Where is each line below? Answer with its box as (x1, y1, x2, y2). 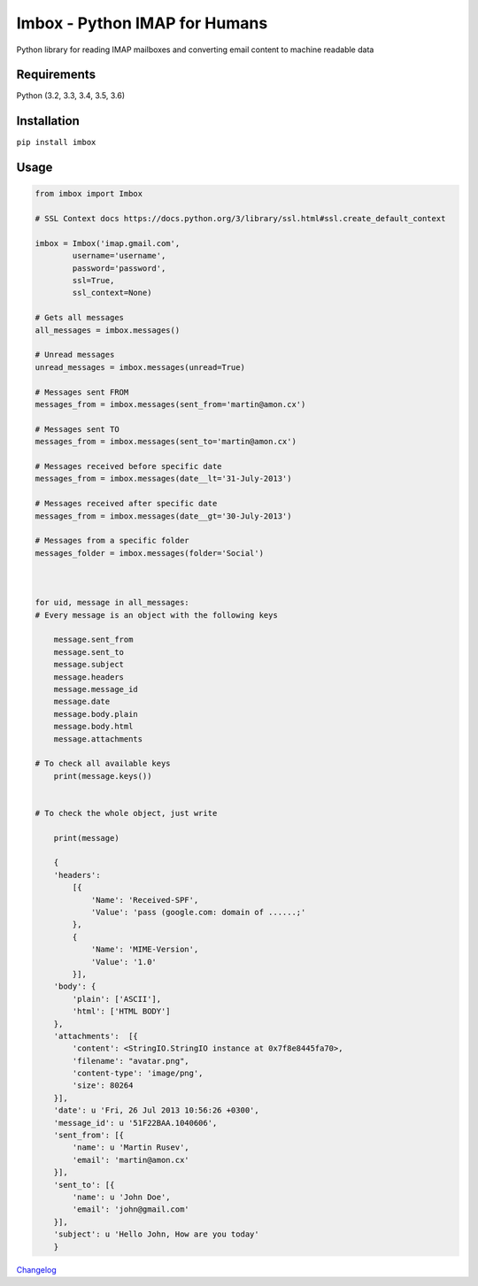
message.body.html (53, 721, 134, 732)
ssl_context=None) (72, 288, 152, 298)
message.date (53, 697, 111, 707)
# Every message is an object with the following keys (35, 610, 278, 620)
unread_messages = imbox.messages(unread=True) (35, 362, 245, 372)
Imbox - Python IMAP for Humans (16, 13, 268, 33)
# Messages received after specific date (35, 498, 218, 509)
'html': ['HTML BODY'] (72, 1006, 172, 1017)
